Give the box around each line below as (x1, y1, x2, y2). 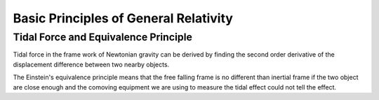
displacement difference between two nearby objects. (13, 60, 170, 69)
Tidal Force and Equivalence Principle (13, 31, 193, 43)
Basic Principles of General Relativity (13, 10, 233, 26)
